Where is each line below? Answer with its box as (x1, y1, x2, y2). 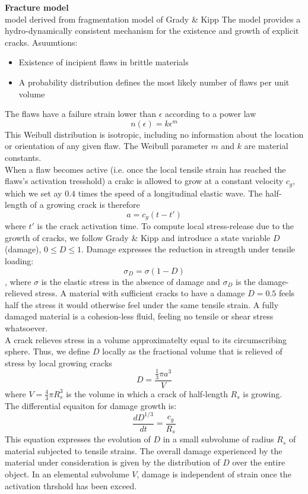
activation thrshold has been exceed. (5, 479, 137, 492)
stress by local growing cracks (5, 356, 112, 369)
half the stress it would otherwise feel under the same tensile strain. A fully (5, 298, 279, 311)
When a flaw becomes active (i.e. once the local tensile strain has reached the (5, 163, 286, 175)
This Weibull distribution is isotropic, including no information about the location (5, 128, 304, 140)
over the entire (232, 456, 285, 468)
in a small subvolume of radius (163, 433, 274, 445)
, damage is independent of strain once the (136, 467, 291, 480)
